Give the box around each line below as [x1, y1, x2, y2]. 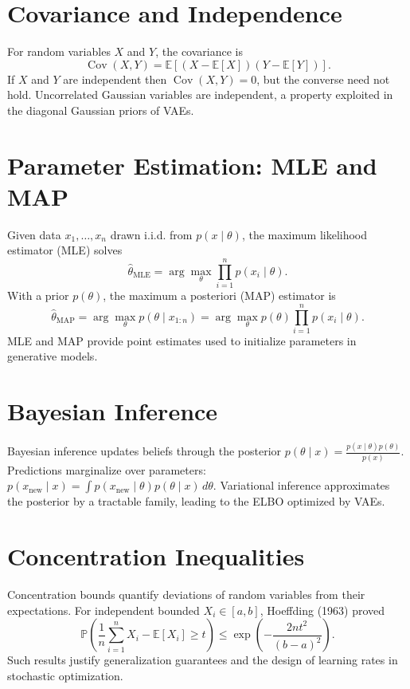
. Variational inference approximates [213, 477, 390, 494]
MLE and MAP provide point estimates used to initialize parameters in [7, 332, 357, 348]
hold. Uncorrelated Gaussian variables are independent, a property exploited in [7, 86, 393, 103]
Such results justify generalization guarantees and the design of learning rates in [7, 652, 398, 668]
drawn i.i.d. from [110, 226, 193, 242]
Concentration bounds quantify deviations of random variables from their [7, 586, 365, 603]
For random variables [7, 43, 111, 60]
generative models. [7, 348, 98, 364]
